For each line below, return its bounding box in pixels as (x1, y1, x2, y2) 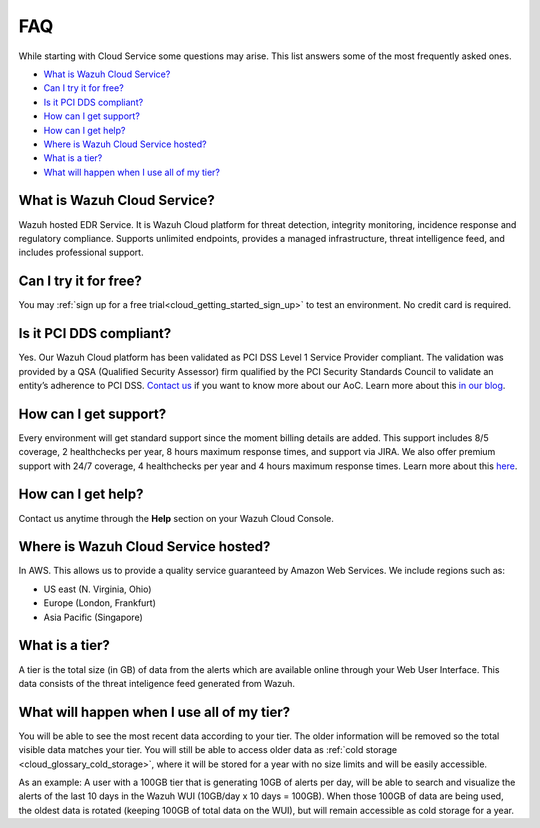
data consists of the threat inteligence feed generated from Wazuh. (18, 677, 295, 689)
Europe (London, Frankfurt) (43, 597, 157, 609)
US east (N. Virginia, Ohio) (43, 583, 152, 595)
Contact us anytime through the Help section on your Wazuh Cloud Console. (18, 512, 334, 524)
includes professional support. (18, 246, 144, 259)
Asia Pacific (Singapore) (43, 611, 144, 623)
